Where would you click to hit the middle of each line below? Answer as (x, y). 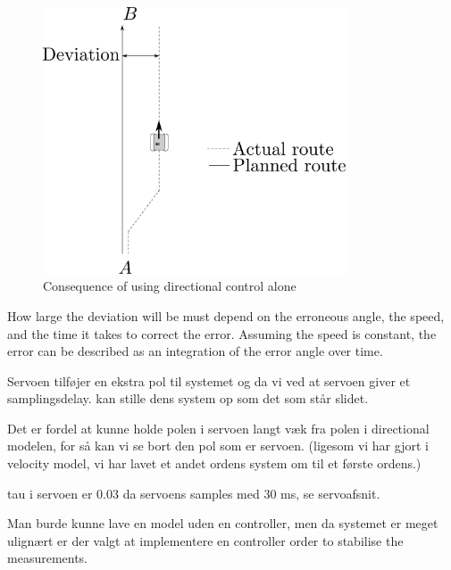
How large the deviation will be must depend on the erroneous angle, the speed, (226, 315)
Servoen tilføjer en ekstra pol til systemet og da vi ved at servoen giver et (209, 380)
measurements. (48, 558)
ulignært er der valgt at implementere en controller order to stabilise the (205, 540)
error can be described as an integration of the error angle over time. (195, 351)
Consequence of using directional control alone (170, 286)
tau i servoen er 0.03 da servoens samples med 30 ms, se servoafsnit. (194, 493)
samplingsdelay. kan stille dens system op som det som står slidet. (188, 398)
